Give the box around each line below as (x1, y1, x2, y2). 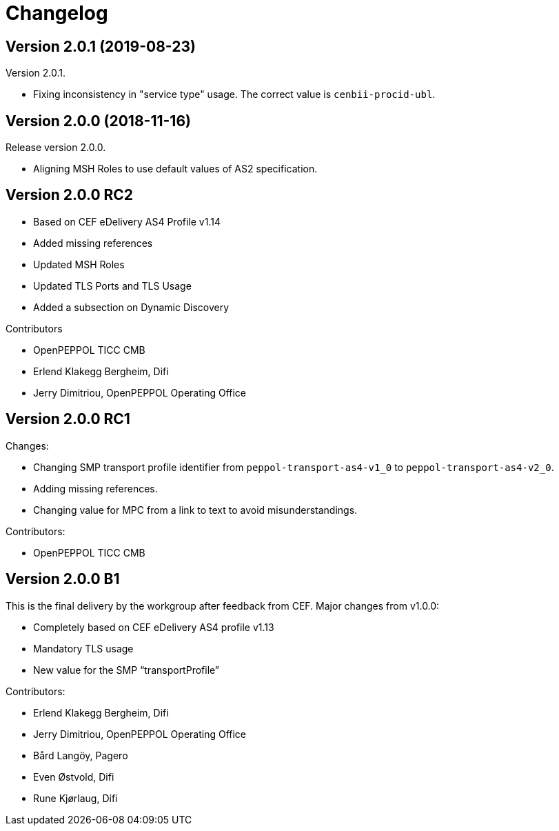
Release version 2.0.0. (6, 141, 106, 154)
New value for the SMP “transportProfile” (33, 663, 220, 676)
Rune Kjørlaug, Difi (33, 792, 118, 804)
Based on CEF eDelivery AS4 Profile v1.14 (33, 215, 221, 228)
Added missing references (33, 237, 153, 249)
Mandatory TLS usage (33, 642, 134, 654)
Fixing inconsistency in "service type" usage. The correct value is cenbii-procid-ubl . (33, 88, 436, 101)
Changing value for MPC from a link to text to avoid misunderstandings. (33, 503, 358, 516)
